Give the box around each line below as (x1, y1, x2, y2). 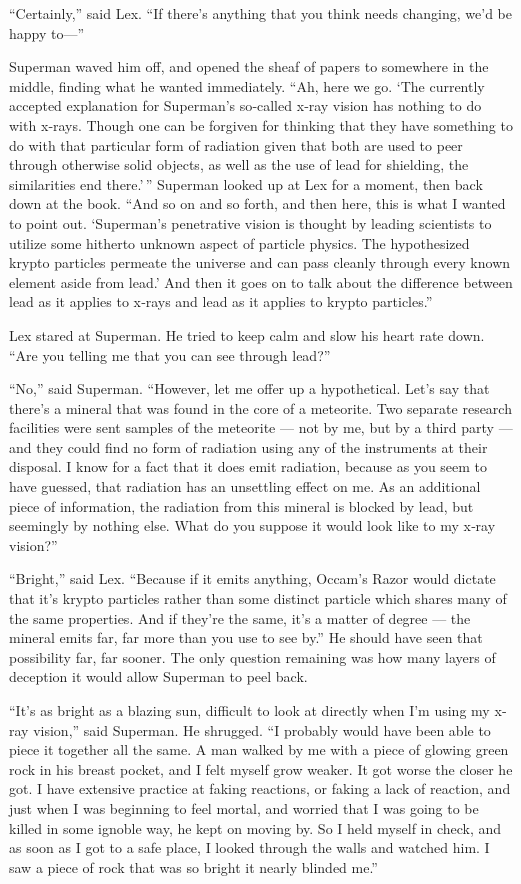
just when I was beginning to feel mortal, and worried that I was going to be (9, 797, 479, 818)
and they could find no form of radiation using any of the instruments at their (9, 436, 488, 457)
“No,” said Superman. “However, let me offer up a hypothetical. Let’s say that (9, 378, 490, 399)
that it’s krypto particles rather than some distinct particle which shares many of (9, 588, 507, 609)
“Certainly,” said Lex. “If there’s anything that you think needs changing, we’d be (9, 3, 512, 23)
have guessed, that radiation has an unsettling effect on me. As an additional (9, 476, 481, 497)
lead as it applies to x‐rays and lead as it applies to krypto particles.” (9, 291, 433, 312)
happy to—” (9, 22, 85, 43)
